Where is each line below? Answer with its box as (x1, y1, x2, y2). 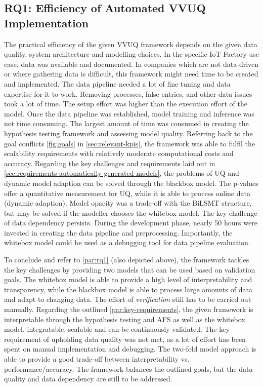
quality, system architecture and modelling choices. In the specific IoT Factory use (4, 49, 259, 59)
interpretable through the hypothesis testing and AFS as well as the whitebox (4, 314, 245, 324)
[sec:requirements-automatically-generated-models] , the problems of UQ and (4, 168, 239, 178)
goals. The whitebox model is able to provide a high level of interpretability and (4, 274, 252, 285)
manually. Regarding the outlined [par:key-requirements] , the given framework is (4, 304, 253, 315)
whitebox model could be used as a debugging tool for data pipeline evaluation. (4, 237, 250, 248)
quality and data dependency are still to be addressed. (4, 373, 172, 384)
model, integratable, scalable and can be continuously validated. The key (4, 324, 230, 334)
